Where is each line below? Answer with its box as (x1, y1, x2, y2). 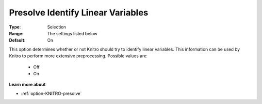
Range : (9, 30, 24, 36)
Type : (9, 24, 21, 30)
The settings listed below (47, 30, 98, 36)
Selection (47, 24, 66, 30)
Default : (9, 38, 26, 43)
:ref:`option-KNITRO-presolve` (21, 91, 82, 96)
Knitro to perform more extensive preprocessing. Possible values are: (9, 53, 148, 59)
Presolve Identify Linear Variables (9, 7, 148, 18)
